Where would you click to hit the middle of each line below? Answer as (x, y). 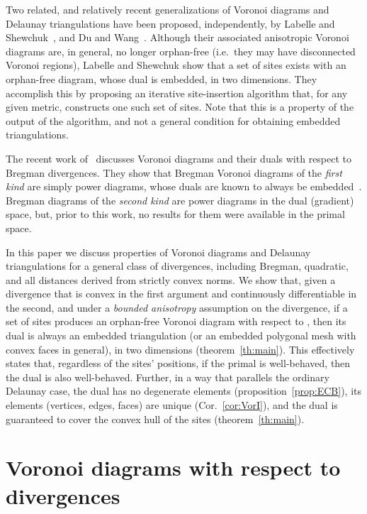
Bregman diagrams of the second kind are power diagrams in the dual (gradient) (180, 200)
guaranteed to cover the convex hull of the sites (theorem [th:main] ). (155, 419)
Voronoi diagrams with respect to (173, 467)
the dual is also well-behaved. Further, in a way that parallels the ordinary (168, 377)
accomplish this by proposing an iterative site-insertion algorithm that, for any (177, 93)
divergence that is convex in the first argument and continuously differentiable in (181, 294)
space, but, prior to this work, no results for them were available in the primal (175, 214)
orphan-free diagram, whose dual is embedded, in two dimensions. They (162, 78)
